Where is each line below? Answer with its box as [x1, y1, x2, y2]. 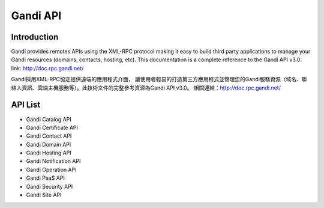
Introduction [11, 32, 59, 42]
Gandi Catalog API [26, 115, 71, 123]
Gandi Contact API [26, 132, 72, 139]
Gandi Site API [26, 191, 62, 198]
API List [11, 100, 41, 110]
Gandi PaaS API [26, 174, 65, 182]
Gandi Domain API [26, 141, 71, 148]
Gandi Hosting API [26, 149, 71, 156]
